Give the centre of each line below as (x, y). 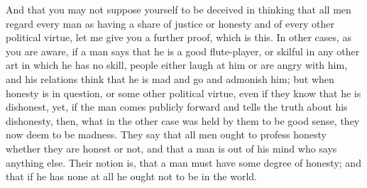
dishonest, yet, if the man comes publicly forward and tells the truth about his (177, 107)
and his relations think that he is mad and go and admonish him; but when (170, 78)
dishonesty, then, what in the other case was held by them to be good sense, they (183, 120)
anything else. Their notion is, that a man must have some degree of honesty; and (183, 162)
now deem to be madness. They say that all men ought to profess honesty (166, 134)
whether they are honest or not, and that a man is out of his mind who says (171, 148)
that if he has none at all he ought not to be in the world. (132, 176)
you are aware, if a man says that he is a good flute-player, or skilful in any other (183, 51)
